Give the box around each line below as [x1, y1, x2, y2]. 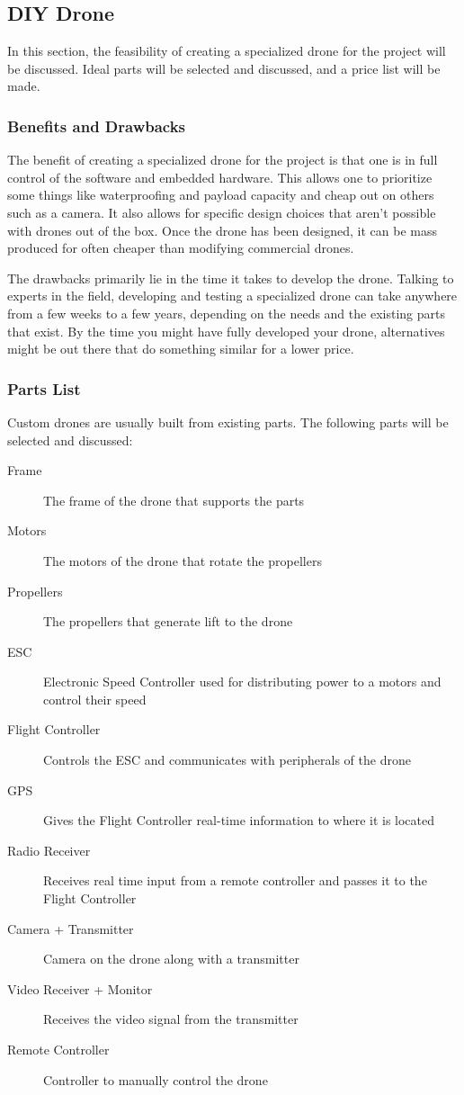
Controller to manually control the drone [43, 1070, 268, 1089]
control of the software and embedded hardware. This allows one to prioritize [7, 167, 433, 186]
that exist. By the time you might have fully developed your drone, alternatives [7, 321, 445, 340]
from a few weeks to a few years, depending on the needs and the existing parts [7, 303, 445, 322]
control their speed [43, 689, 147, 708]
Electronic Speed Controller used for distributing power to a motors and [43, 672, 442, 691]
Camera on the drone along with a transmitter [43, 949, 299, 968]
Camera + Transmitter [7, 919, 134, 938]
